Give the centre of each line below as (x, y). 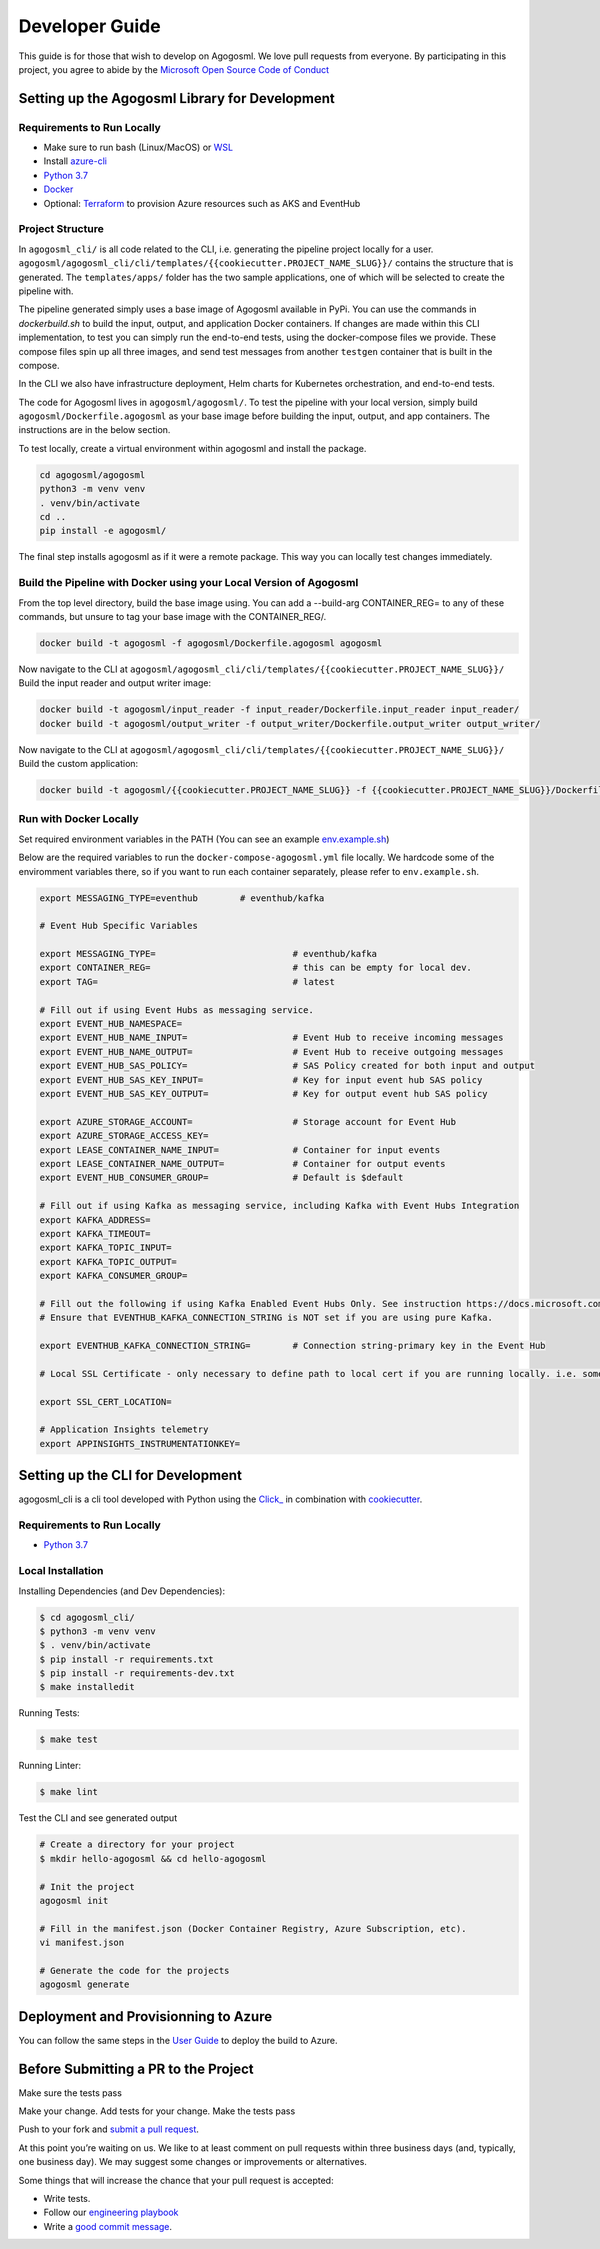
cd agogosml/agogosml (92, 474)
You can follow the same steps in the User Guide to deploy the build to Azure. (178, 2040)
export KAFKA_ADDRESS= (95, 1219)
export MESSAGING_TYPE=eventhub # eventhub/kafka (182, 898)
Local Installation (61, 1571)
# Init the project (87, 1886)
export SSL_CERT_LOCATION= (105, 1401)
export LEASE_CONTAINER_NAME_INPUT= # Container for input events (240, 1149)
